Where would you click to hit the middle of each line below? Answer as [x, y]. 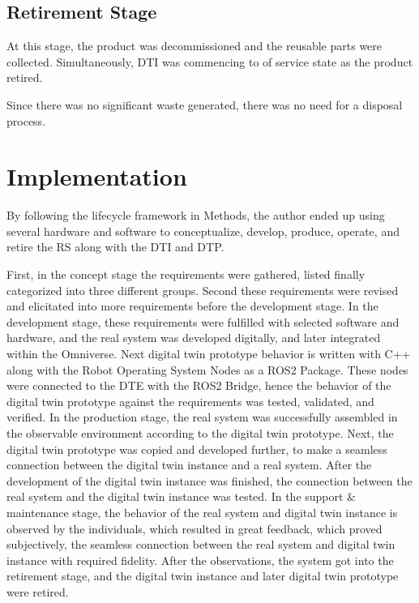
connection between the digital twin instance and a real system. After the [189, 465]
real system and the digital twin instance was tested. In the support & [182, 496]
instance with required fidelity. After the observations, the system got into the [200, 560]
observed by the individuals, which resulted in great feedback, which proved [195, 528]
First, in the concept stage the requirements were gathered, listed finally [186, 274]
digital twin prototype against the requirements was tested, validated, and [190, 401]
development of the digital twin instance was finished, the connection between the [209, 480]
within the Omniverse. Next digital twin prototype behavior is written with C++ [209, 354]
